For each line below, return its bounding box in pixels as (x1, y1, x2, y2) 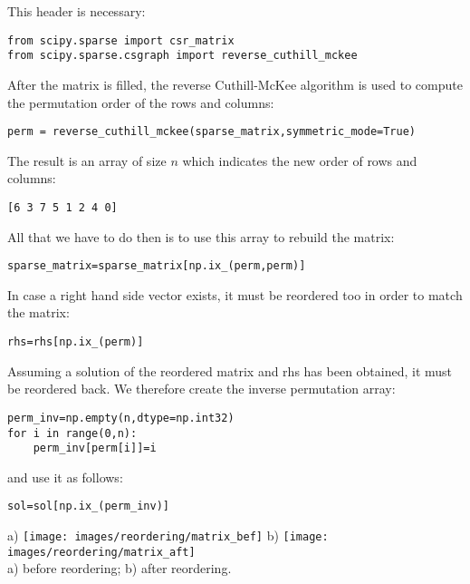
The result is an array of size (7, 151, 167, 170)
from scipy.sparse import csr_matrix (7, 34, 235, 47)
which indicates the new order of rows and (182, 151, 417, 170)
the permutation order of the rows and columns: (7, 92, 274, 112)
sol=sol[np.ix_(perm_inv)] (7, 500, 169, 513)
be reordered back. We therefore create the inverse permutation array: (7, 379, 396, 398)
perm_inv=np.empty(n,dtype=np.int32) (7, 411, 235, 424)
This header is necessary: (7, 2, 146, 20)
